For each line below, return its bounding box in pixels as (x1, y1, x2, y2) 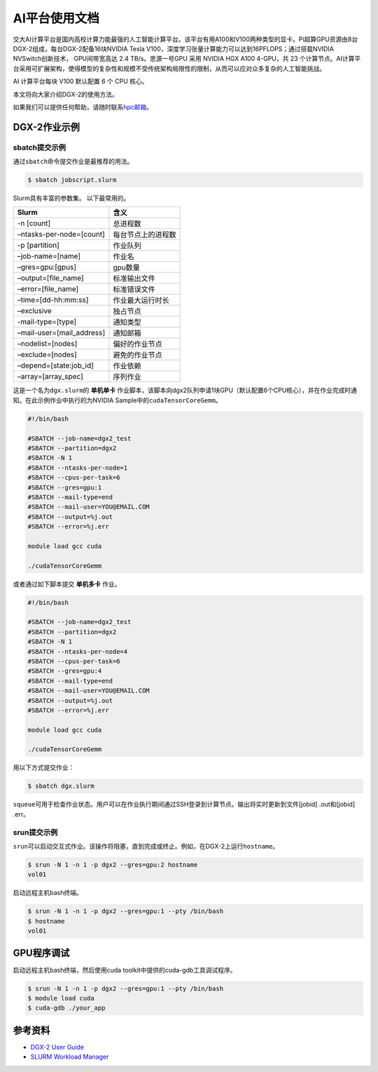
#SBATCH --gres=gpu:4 (27, 667, 102, 675)
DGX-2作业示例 (13, 121, 80, 133)
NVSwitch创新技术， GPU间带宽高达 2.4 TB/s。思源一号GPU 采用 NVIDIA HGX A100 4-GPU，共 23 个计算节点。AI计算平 (13, 55, 361, 63)
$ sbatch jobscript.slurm (27, 176, 117, 184)
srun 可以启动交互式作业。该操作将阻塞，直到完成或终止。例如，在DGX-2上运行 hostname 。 (13, 842, 279, 850)
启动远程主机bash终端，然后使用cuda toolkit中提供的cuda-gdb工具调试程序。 (13, 966, 237, 974)
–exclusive (17, 306, 52, 316)
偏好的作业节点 (113, 340, 162, 349)
